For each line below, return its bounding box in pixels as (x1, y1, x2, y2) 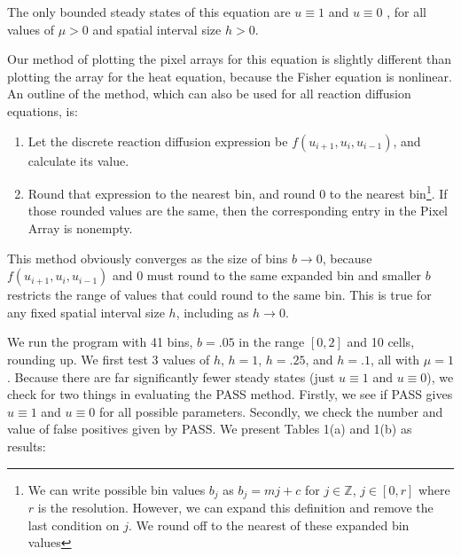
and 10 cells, (347, 333, 415, 351)
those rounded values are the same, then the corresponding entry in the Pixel (27, 201, 448, 220)
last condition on (27, 515, 120, 534)
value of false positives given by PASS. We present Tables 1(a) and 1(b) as (7, 419, 412, 438)
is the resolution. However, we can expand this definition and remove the (37, 497, 434, 516)
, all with (370, 349, 420, 368)
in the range (238, 333, 305, 351)
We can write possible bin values (27, 480, 206, 498)
